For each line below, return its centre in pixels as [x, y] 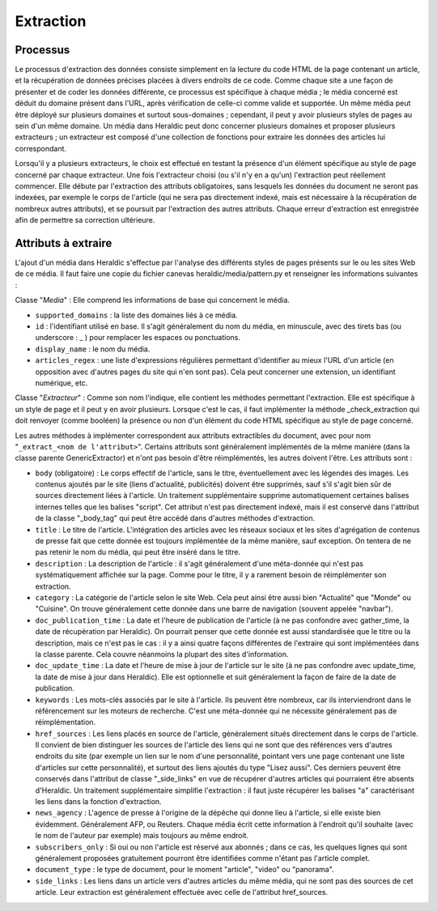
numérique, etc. [62, 383]
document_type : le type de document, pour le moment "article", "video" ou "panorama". [185, 870]
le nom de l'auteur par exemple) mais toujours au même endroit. [142, 836]
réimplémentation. [66, 722]
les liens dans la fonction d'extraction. [98, 802]
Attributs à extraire [64, 243]
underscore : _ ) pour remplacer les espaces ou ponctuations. [138, 338]
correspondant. [41, 148]
